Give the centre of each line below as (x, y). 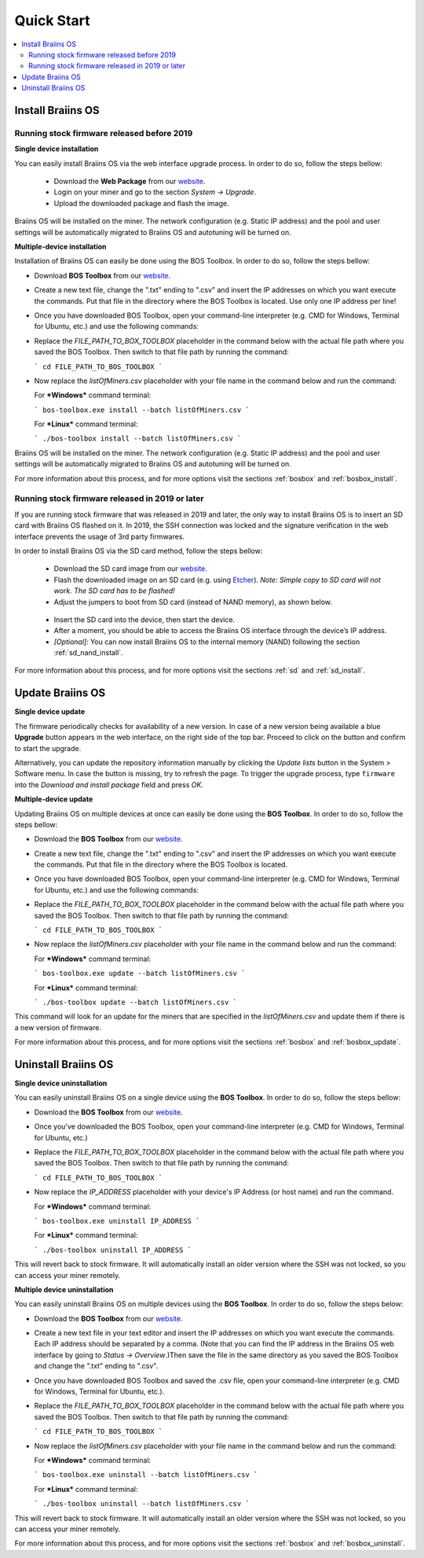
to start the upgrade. (48, 748)
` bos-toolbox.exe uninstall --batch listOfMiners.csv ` (146, 1475)
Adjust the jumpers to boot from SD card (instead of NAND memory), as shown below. (193, 602)
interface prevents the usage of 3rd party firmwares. (99, 536)
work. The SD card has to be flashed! (115, 591)
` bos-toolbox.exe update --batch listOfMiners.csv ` (140, 974)
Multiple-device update (54, 799)
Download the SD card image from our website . (131, 569)
